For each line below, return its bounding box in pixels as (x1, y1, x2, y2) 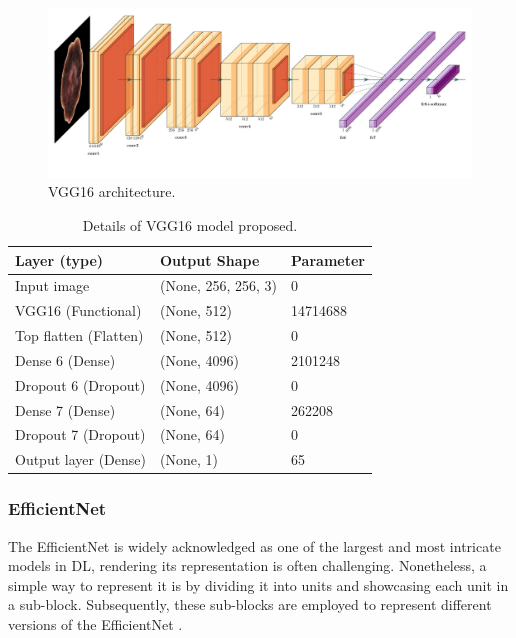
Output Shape (159, 249, 260, 270)
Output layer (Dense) (15, 449, 146, 470)
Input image (15, 275, 90, 296)
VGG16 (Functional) (15, 300, 142, 321)
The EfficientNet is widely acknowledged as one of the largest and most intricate (8, 535, 501, 556)
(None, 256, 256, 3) (159, 275, 278, 296)
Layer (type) (15, 249, 104, 270)
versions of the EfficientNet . (8, 613, 183, 634)
